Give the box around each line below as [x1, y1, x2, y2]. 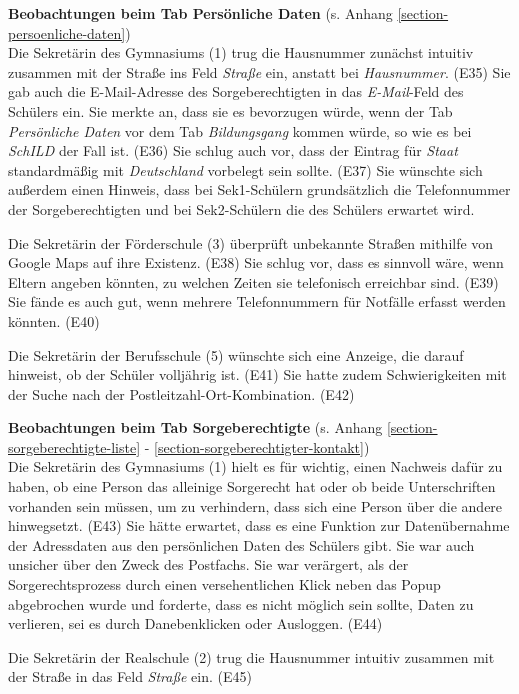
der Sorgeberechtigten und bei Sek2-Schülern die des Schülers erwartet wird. [8, 198, 475, 219]
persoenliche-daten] [8, 22, 126, 43]
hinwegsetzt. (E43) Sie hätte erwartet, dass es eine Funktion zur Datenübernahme [8, 515, 510, 536]
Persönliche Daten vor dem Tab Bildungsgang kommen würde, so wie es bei [8, 120, 472, 141]
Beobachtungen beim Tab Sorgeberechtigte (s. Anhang [8, 417, 383, 438]
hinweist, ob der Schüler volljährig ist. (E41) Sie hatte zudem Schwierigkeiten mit [8, 364, 507, 385]
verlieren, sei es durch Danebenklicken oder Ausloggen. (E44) [8, 613, 383, 634]
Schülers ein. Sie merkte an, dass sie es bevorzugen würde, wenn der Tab [8, 100, 453, 121]
